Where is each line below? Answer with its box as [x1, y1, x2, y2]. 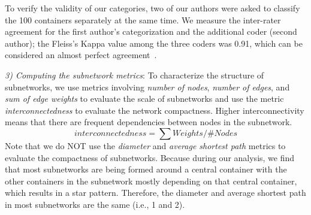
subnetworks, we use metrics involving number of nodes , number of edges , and [5, 80, 290, 93]
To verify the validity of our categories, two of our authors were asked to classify [5, 2, 300, 14]
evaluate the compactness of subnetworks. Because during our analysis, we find [5, 151, 295, 163]
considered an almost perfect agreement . [5, 49, 157, 61]
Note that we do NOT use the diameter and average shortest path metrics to [5, 139, 286, 152]
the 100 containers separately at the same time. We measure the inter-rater [5, 13, 281, 26]
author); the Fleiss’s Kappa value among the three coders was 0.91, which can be [5, 37, 303, 49]
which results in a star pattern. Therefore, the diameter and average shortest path [5, 186, 306, 199]
